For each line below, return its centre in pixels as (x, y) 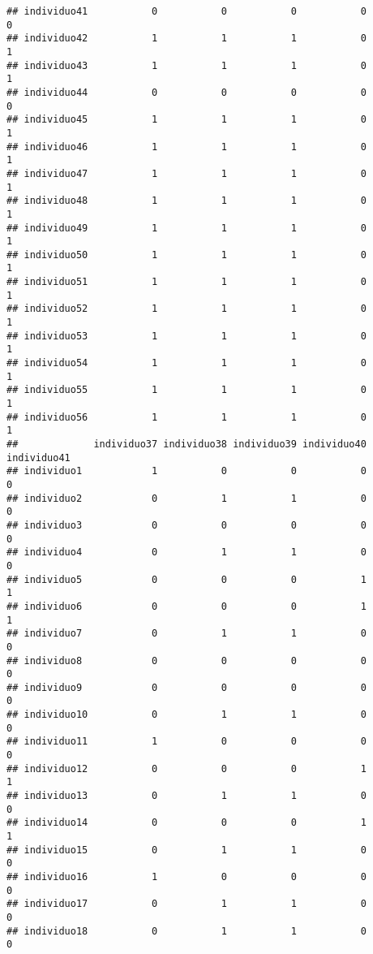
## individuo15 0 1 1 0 (186, 850)
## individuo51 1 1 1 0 (186, 282)
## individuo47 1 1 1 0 (186, 173)
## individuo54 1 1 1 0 (186, 363)
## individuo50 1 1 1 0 (186, 255)
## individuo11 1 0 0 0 (186, 742)
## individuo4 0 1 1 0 (186, 553)
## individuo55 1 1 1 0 (186, 390)
